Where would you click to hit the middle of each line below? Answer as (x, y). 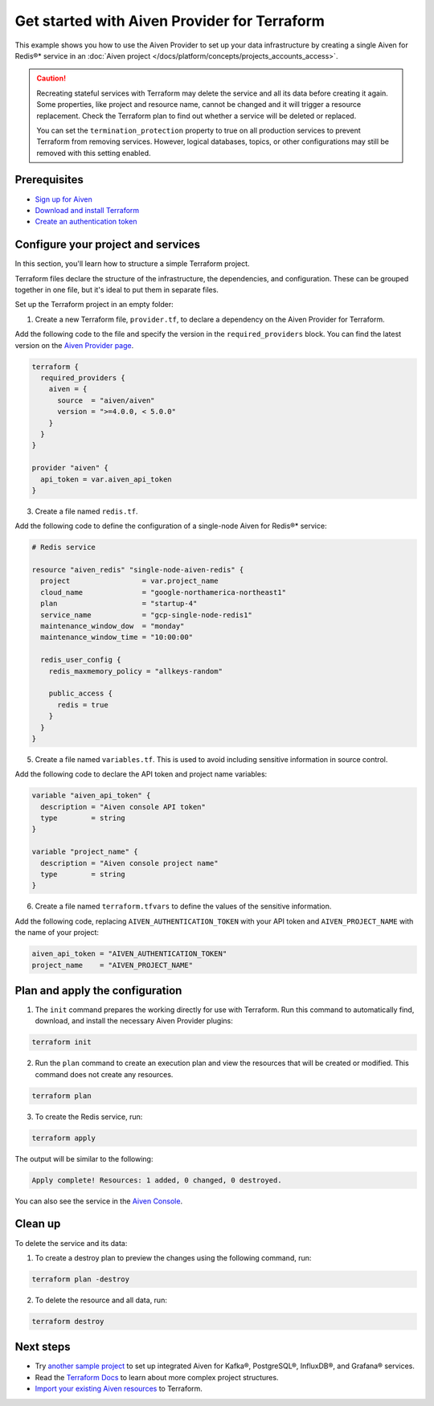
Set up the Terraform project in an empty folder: (94, 305)
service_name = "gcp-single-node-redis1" (146, 615)
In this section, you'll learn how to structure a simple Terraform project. (132, 264)
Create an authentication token (86, 222)
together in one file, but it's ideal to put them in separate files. (117, 290)
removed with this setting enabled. (94, 153)
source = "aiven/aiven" (106, 400)
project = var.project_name (129, 581)
